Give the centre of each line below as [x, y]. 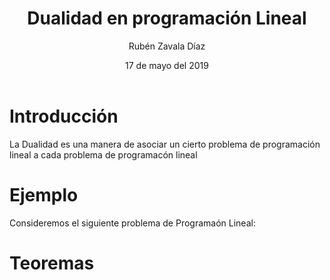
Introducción [64, 116]
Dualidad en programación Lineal [167, 18]
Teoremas [52, 263]
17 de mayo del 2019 [167, 65]
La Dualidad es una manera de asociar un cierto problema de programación [165, 144]
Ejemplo [44, 194]
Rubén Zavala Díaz [167, 46]
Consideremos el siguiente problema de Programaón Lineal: [132, 223]
